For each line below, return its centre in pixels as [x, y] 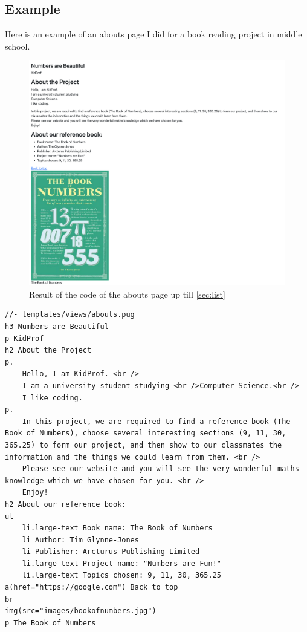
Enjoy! [35, 493]
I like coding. [52, 398]
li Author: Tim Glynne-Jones [80, 540]
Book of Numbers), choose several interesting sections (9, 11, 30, [146, 433]
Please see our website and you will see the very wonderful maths [160, 469]
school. [18, 46]
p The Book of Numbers [50, 623]
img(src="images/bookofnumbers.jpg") [81, 611]
